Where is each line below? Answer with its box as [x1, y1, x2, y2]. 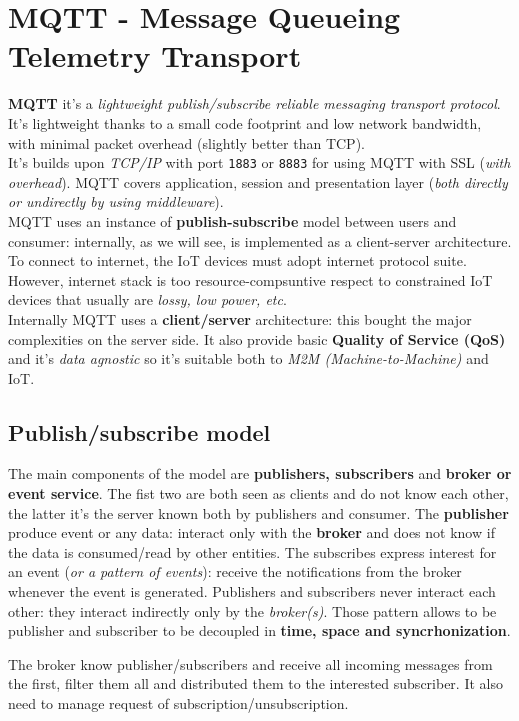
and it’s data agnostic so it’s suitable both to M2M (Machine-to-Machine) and [8, 348, 489, 369]
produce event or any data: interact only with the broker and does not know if [8, 522, 495, 543]
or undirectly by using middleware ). [8, 191, 224, 212]
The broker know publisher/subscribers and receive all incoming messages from [8, 653, 493, 674]
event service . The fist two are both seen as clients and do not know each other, [8, 483, 509, 504]
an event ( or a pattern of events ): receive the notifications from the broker [8, 561, 462, 582]
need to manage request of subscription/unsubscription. [8, 693, 349, 714]
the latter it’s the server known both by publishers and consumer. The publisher [8, 502, 509, 523]
